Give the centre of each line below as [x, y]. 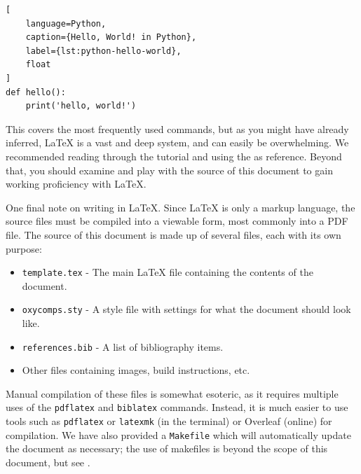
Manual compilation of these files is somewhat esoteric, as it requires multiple [172, 393]
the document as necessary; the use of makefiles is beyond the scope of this [167, 448]
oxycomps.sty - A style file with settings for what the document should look [186, 309]
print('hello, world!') [81, 106]
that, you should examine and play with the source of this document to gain [169, 170]
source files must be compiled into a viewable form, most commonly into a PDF [177, 221]
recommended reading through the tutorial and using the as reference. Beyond [174, 156]
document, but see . [48, 462]
